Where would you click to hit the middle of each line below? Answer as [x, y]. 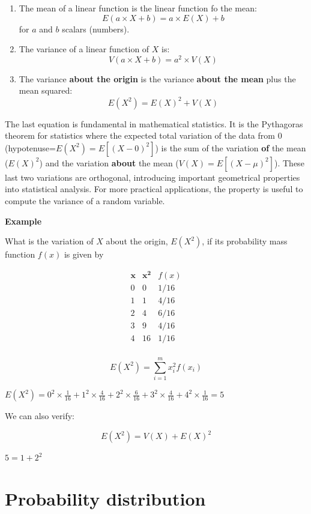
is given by [84, 254]
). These [289, 162]
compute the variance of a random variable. [85, 200]
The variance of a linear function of [84, 49]
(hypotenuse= [30, 147]
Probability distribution [105, 498]
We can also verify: [40, 416]
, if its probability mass [245, 241]
